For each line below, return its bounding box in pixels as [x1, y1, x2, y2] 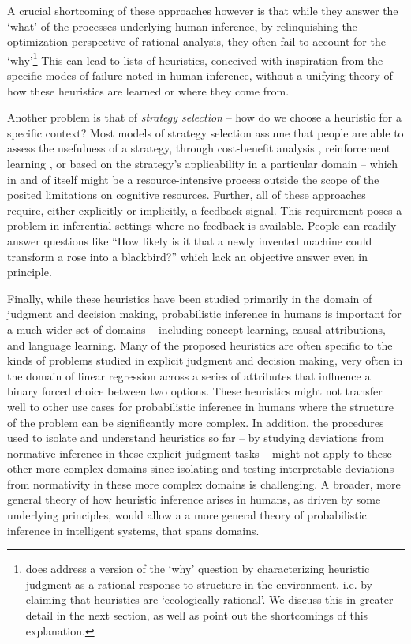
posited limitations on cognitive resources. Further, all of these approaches [7, 186, 366, 203]
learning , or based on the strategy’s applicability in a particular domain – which [7, 155, 398, 171]
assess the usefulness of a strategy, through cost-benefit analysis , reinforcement [7, 140, 391, 156]
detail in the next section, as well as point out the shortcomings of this [25, 607, 368, 623]
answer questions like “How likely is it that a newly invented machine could [7, 232, 372, 249]
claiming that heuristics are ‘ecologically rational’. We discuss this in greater [25, 591, 394, 608]
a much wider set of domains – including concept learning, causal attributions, [7, 320, 386, 337]
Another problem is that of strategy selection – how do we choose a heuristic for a [7, 109, 402, 125]
